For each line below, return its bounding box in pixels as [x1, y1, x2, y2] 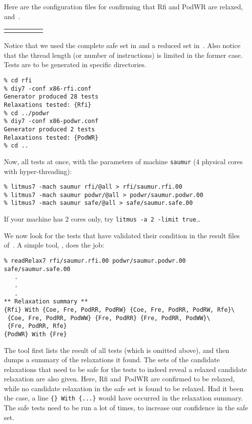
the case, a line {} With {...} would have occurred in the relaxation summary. [4, 393, 243, 403]
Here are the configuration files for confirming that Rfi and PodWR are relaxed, [4, 1, 243, 11]
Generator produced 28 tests [4, 93, 99, 100]
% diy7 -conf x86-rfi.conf [4, 85, 91, 92]
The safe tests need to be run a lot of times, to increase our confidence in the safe [4, 402, 248, 413]
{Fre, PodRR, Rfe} [7, 323, 67, 330]
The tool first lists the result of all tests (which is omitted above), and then [4, 345, 230, 355]
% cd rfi [4, 76, 32, 84]
